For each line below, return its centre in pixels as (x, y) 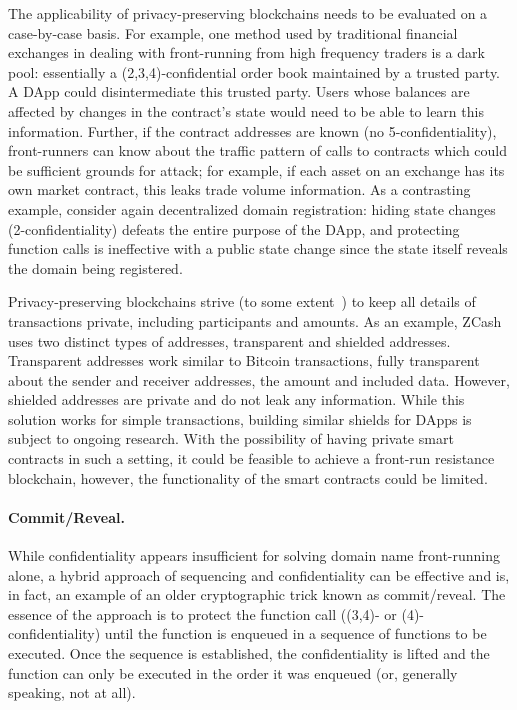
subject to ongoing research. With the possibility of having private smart (231, 438)
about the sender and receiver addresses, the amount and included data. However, (259, 379)
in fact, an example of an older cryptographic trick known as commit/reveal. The (257, 594)
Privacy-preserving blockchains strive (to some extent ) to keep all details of (242, 301)
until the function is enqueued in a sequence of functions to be (295, 633)
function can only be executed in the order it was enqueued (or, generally (233, 672)
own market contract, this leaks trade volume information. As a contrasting (239, 189)
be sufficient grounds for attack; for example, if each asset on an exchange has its (256, 169)
